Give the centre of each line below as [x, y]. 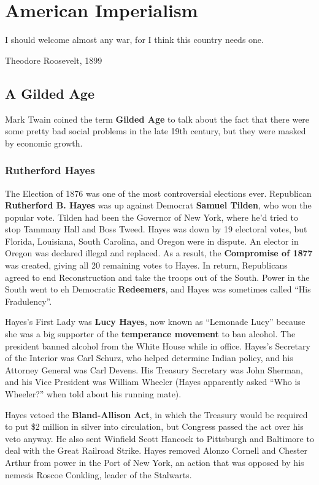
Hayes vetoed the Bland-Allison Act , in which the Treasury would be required [156, 414]
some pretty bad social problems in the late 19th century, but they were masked [156, 131]
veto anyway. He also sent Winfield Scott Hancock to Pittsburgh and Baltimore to [159, 438]
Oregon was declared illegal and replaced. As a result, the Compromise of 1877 [159, 253]
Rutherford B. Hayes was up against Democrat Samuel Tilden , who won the [158, 205]
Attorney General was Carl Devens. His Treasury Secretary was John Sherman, [154, 369]
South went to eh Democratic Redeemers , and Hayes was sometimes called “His [158, 289]
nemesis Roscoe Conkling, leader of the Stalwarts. [98, 474]
